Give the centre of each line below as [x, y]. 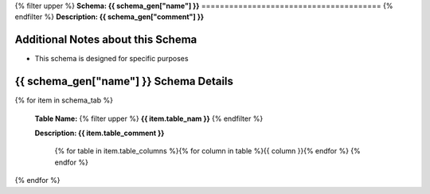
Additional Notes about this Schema [106, 40]
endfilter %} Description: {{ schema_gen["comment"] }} [109, 17]
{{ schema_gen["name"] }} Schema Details [124, 81]
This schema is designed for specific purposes [111, 59]
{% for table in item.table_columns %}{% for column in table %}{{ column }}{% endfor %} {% [208, 151]
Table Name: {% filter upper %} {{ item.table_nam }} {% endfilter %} [149, 118]
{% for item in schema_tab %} [64, 100]
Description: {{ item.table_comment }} [100, 133]
